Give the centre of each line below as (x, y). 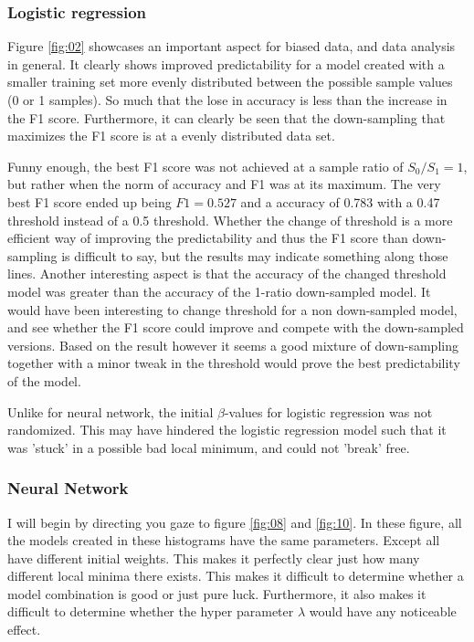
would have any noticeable (383, 611)
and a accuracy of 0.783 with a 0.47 (340, 201)
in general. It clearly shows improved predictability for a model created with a (226, 63)
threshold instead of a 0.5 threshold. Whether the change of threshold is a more (230, 220)
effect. (24, 630)
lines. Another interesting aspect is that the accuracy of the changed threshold (227, 274)
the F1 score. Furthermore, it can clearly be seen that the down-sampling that (226, 117)
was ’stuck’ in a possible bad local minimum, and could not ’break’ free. (209, 447)
